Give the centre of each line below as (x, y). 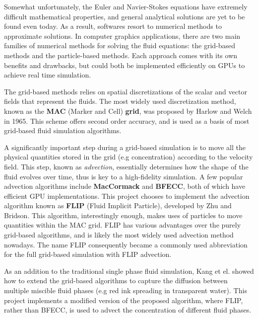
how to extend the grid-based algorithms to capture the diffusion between (116, 280)
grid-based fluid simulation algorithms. (63, 130)
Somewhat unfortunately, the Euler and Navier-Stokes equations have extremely (126, 6)
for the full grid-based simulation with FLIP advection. (88, 254)
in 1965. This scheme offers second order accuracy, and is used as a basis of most (127, 120)
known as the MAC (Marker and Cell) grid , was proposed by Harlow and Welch (128, 111)
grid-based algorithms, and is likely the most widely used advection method (119, 235)
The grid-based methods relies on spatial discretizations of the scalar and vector (126, 91)
